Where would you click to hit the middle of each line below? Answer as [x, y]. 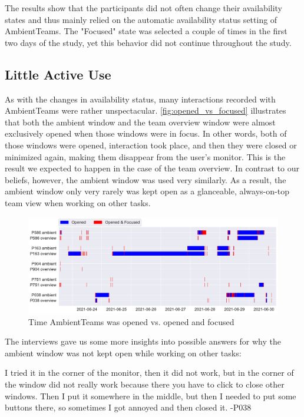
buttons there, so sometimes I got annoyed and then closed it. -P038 [128, 407]
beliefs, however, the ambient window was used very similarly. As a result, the [146, 179]
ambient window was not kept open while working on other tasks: [123, 353]
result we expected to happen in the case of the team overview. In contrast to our [152, 168]
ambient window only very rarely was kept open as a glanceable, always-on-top [147, 191]
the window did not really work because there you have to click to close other [145, 384]
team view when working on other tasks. [78, 202]
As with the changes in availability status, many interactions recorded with [140, 99]
